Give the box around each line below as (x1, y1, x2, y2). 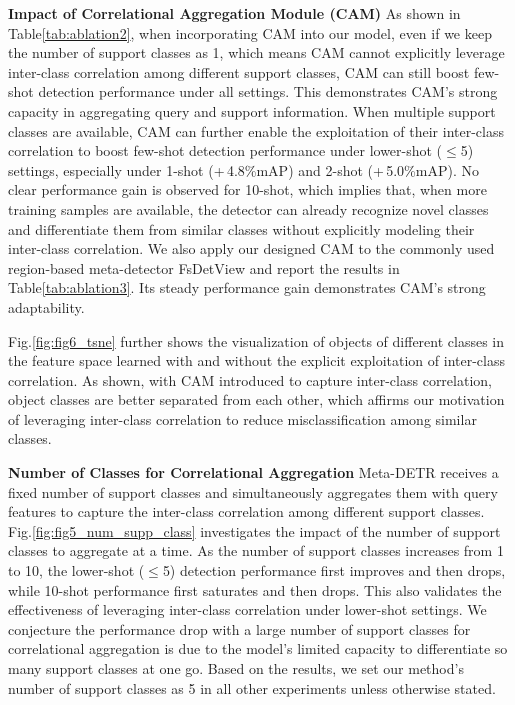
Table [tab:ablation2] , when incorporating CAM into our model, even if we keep (8, 22, 492, 43)
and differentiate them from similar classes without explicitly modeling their (8, 218, 475, 239)
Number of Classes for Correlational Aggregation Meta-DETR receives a (8, 462, 499, 483)
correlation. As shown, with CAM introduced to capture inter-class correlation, (8, 369, 492, 390)
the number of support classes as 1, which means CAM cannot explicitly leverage (8, 42, 505, 63)
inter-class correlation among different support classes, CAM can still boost (8, 61, 470, 82)
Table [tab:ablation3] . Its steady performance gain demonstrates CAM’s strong (8, 277, 486, 298)
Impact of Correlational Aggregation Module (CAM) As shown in (8, 3, 461, 23)
